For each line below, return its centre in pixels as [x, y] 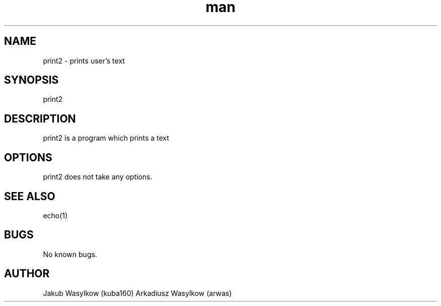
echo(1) [55, 215]
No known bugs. [70, 254]
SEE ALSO [30, 196]
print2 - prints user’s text [84, 60]
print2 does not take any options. [98, 177]
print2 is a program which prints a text [106, 138]
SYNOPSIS [31, 80]
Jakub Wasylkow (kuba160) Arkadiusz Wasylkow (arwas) [137, 293]
